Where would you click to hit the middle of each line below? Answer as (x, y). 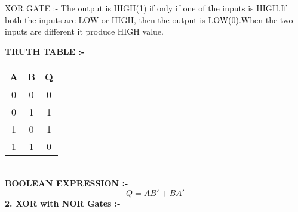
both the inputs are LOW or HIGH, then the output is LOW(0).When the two (149, 19)
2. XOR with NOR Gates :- (63, 203)
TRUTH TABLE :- (45, 51)
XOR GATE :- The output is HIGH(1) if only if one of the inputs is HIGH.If (146, 8)
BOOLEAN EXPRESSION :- (67, 183)
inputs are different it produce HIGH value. (84, 31)
